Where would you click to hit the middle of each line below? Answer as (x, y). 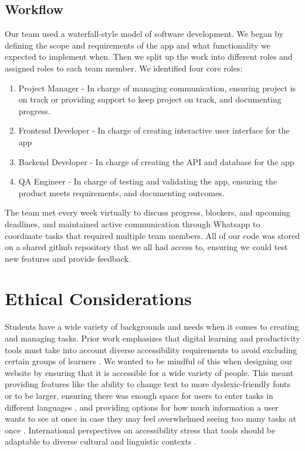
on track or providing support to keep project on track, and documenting (150, 99)
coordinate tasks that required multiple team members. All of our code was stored (152, 235)
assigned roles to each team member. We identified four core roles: (124, 68)
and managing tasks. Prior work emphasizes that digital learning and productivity (152, 338)
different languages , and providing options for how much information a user (142, 407)
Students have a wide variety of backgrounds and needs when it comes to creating (152, 327)
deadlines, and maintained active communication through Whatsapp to (133, 223)
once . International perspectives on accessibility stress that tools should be (140, 430)
